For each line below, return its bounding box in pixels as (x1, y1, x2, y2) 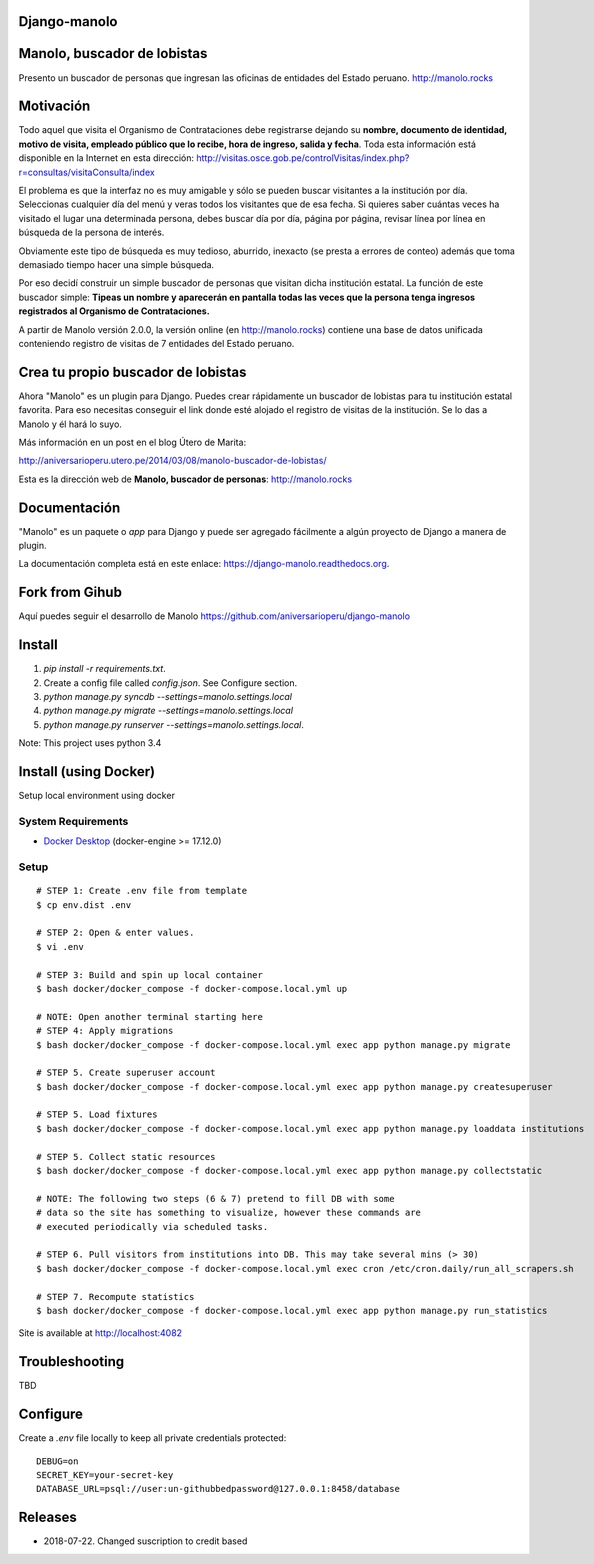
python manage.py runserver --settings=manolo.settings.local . (43, 718, 304, 730)
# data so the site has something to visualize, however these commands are (36, 1207, 422, 1219)
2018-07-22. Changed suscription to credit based (43, 1535, 248, 1547)
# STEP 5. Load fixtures (36, 1109, 158, 1120)
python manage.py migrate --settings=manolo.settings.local (43, 705, 294, 717)
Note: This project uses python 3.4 (18, 737, 162, 749)
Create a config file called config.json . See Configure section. (43, 676, 298, 689)
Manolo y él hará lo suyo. (18, 418, 122, 430)
